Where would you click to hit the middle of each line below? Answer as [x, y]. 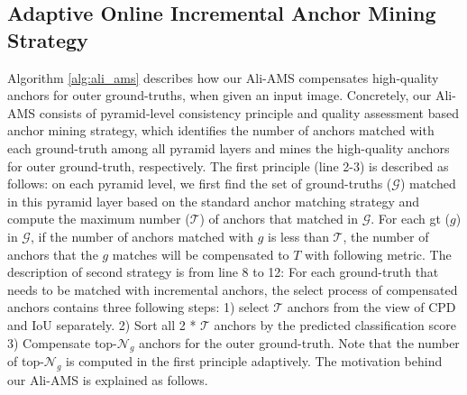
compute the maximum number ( [99, 219]
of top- [26, 361]
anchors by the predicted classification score [335, 324]
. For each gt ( [411, 219]
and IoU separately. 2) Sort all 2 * [102, 324]
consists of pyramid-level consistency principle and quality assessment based [249, 112]
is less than [298, 236]
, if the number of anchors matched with [142, 236]
